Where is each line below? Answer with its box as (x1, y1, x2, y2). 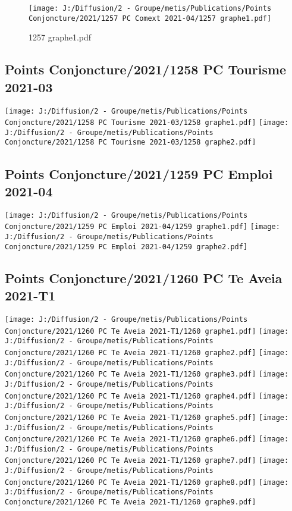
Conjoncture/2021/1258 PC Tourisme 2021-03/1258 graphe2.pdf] (5, 138, 256, 147)
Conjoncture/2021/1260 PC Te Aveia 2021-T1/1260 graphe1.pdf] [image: (5, 327, 289, 336)
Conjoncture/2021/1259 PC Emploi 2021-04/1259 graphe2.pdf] (5, 242, 248, 251)
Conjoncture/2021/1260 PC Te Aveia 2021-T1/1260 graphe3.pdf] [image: (5, 370, 289, 379)
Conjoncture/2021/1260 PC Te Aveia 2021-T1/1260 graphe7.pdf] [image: (5, 456, 289, 465)
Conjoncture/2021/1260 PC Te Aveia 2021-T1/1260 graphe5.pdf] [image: (5, 413, 289, 422)
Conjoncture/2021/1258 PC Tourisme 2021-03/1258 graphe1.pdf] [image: (5, 118, 289, 127)
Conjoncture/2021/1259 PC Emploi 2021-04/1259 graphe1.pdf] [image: (5, 222, 280, 231)
